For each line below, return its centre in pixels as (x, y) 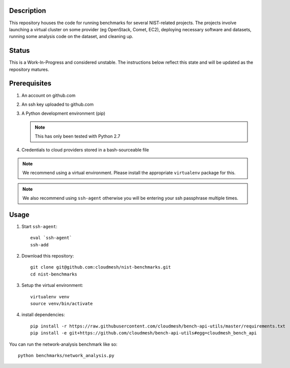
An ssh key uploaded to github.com (58, 104)
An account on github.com (49, 95)
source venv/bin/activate (62, 304)
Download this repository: (48, 256)
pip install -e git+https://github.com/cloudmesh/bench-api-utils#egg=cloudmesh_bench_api (144, 333)
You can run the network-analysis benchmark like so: (63, 344)
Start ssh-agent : (40, 226)
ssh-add (40, 245)
